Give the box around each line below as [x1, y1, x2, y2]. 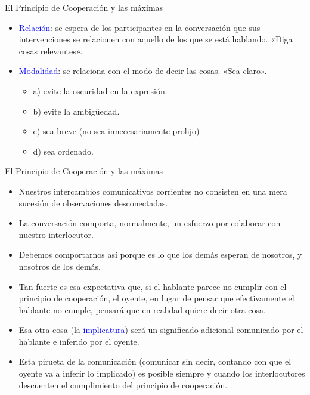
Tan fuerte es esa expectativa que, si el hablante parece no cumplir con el [18, 280, 287, 292]
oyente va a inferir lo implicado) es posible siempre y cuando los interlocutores [18, 367, 305, 379]
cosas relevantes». [18, 44, 83, 57]
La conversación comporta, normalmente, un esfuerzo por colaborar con [18, 217, 281, 229]
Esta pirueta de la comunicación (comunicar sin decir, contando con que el [18, 355, 292, 368]
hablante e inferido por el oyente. [18, 335, 139, 347]
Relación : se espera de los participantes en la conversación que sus [18, 21, 261, 33]
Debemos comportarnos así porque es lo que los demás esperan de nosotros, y [18, 248, 302, 261]
